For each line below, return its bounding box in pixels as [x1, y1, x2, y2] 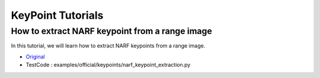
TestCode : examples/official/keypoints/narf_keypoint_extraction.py [25, 62, 191, 69]
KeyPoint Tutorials [11, 9, 104, 22]
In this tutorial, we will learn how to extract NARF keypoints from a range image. [11, 42, 206, 49]
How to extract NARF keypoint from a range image [11, 26, 213, 36]
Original [25, 53, 46, 60]
